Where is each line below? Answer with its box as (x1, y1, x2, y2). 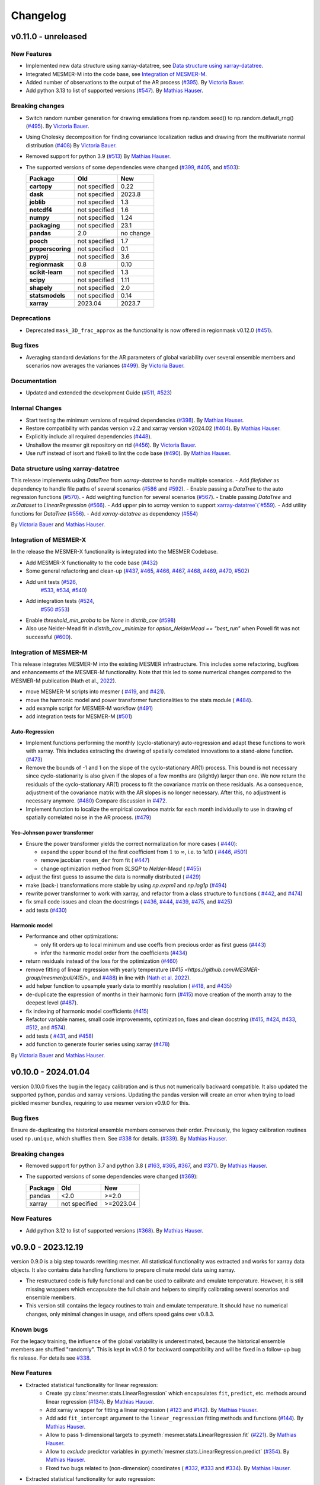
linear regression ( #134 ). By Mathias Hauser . (46, 1398, 155, 1405)
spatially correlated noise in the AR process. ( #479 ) (25, 814, 152, 821)
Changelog (11, 9, 66, 22)
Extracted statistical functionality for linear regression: (25, 1381, 158, 1388)
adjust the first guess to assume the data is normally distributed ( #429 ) (25, 873, 201, 880)
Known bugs (11, 1325, 49, 1334)
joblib (29, 198, 46, 206)
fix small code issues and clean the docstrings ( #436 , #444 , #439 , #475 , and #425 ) (25, 898, 233, 905)
